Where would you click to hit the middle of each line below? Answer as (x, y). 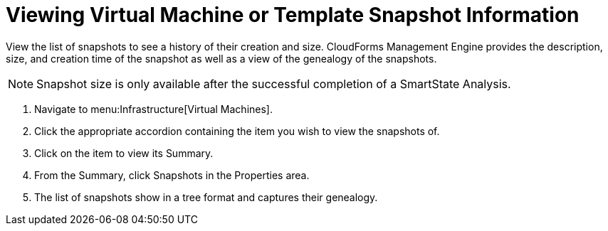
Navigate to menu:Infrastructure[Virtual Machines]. (153, 109)
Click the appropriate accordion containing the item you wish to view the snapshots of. (237, 131)
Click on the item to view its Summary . (124, 153)
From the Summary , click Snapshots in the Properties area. (172, 175)
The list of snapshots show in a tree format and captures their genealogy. (206, 197)
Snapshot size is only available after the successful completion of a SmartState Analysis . (274, 84)
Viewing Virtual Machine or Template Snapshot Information (293, 15)
